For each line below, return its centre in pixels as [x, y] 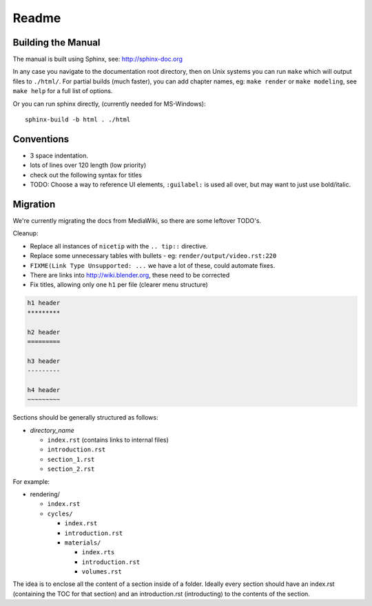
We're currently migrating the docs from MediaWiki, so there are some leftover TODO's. [137, 221]
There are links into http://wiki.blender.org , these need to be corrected [130, 275]
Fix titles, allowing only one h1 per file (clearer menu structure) [119, 285]
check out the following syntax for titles [86, 175]
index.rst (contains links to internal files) [108, 440]
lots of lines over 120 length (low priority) [88, 165]
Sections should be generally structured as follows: [85, 418]
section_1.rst [71, 459]
